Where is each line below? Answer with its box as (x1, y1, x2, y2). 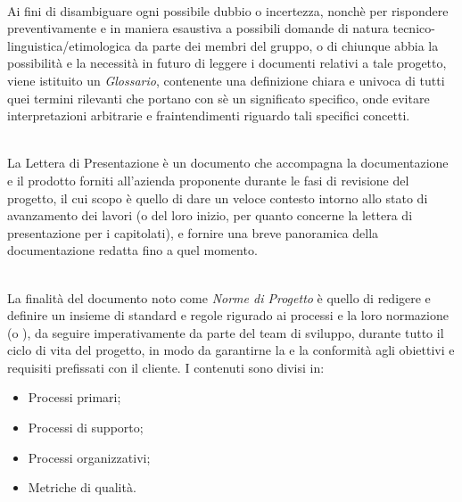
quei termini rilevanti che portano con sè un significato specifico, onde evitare (7, 88, 430, 107)
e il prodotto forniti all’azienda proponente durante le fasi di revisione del (7, 170, 409, 189)
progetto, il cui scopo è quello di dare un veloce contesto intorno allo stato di (7, 188, 428, 207)
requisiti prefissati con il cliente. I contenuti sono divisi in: (7, 358, 325, 376)
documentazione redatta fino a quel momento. (7, 241, 258, 259)
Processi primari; (28, 388, 121, 407)
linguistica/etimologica (7, 36, 131, 54)
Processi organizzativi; (28, 448, 151, 466)
